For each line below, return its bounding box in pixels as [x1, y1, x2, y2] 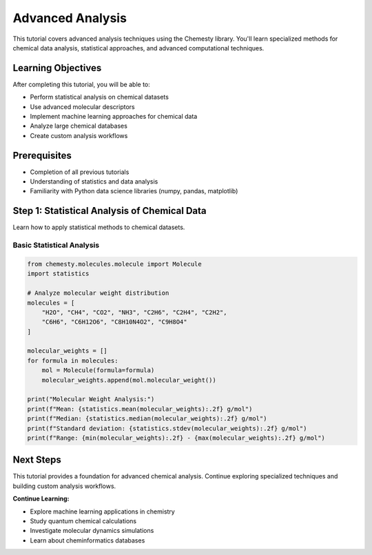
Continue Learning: [12, 494, 70, 503]
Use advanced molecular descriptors [30, 102, 135, 110]
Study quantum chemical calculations [30, 517, 137, 525]
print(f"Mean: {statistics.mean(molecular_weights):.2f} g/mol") [27, 405, 253, 413]
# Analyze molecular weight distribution [27, 289, 169, 297]
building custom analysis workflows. [12, 482, 116, 490]
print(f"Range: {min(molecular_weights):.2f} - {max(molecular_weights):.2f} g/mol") [27, 434, 325, 442]
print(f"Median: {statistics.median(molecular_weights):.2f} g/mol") [27, 415, 267, 422]
